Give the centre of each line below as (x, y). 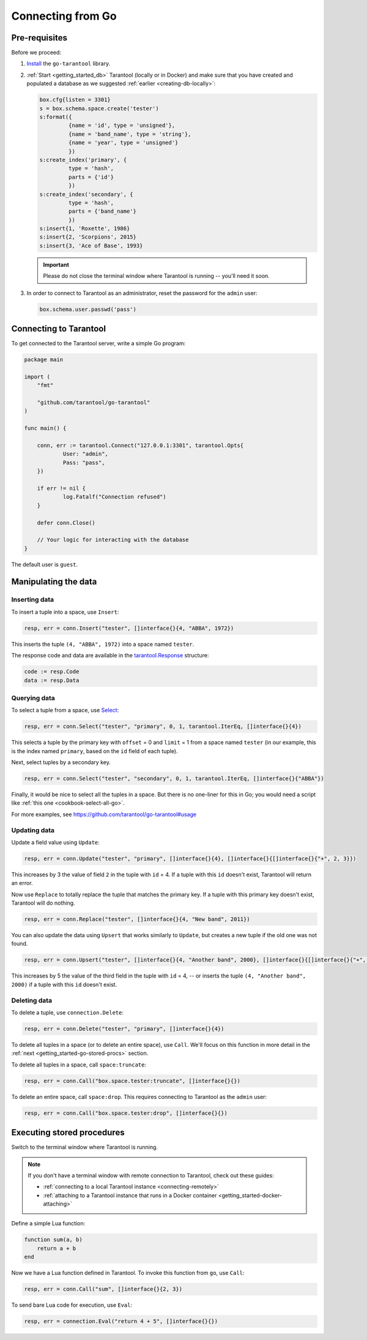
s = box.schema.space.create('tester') (99, 108)
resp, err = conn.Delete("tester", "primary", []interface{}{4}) (124, 1028)
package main (44, 360)
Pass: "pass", (84, 462)
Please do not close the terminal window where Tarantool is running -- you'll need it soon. (157, 276)
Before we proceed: (36, 53)
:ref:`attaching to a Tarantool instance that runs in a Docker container (130, 1195)
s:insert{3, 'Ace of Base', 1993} (91, 246)
